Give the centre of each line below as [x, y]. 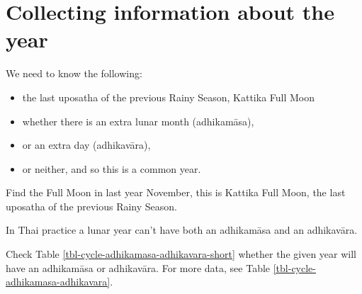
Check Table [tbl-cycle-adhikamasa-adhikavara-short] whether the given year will [181, 254]
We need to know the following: [74, 73]
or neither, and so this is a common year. [112, 168]
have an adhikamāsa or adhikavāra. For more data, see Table [138, 267]
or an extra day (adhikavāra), [86, 145]
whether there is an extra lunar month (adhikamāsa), [138, 121]
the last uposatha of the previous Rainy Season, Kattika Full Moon [169, 97]
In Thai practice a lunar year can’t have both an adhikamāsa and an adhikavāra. [182, 230]
